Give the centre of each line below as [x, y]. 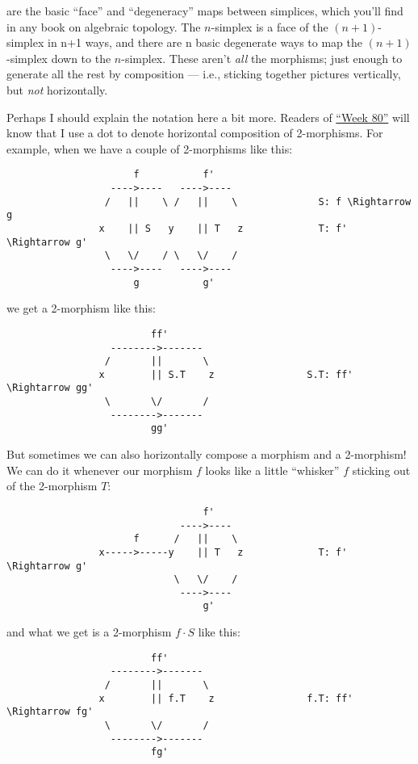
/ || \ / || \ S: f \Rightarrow [258, 201]
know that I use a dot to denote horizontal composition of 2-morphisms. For [195, 133]
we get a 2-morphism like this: [81, 308]
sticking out [381, 470]
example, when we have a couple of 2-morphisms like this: [150, 148]
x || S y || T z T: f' [223, 228]
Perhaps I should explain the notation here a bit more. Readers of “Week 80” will [208, 117]
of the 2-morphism [52, 486]
